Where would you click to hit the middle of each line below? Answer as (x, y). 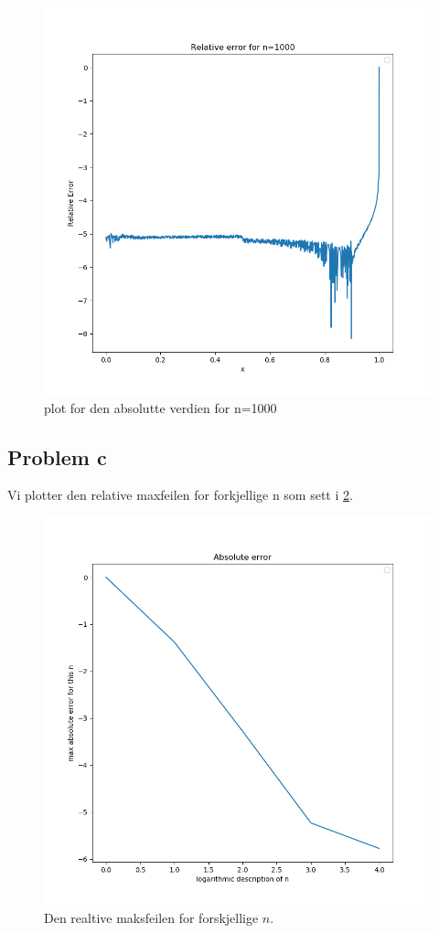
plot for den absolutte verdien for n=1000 (161, 407)
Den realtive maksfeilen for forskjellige (151, 917)
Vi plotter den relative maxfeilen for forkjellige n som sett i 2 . (180, 495)
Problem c (57, 456)
